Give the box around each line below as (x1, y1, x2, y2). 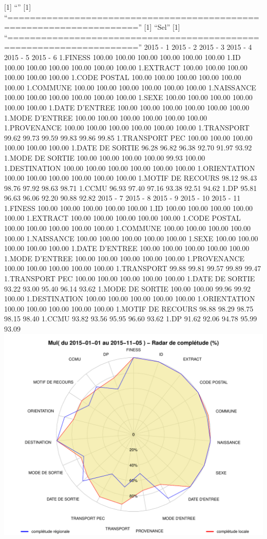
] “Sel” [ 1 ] (149, 22, 180, 32)
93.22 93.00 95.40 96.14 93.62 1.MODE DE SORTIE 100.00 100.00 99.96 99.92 (4, 283, 251, 294)
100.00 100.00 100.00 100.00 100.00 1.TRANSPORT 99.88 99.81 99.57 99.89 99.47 (4, 263, 261, 274)
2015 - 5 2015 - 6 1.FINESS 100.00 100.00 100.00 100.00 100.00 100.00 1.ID (4, 51, 241, 62)
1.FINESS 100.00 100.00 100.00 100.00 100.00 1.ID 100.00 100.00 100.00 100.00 (4, 202, 253, 213)
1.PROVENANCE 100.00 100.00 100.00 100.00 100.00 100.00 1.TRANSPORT (4, 122, 250, 133)
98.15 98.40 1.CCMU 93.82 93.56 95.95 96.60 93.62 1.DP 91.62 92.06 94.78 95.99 (4, 313, 257, 324)
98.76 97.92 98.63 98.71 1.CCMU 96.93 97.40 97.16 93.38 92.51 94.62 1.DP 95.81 (4, 182, 257, 193)
